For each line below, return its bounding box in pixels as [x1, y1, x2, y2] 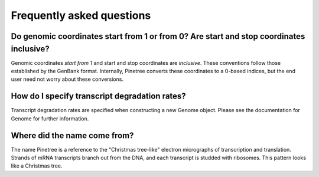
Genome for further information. [11, 115, 89, 122]
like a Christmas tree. [11, 162, 63, 169]
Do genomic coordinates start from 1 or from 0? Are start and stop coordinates [11, 31, 305, 41]
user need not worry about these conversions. [11, 76, 124, 83]
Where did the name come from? [11, 130, 134, 140]
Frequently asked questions [11, 9, 151, 22]
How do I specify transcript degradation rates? [11, 91, 186, 101]
